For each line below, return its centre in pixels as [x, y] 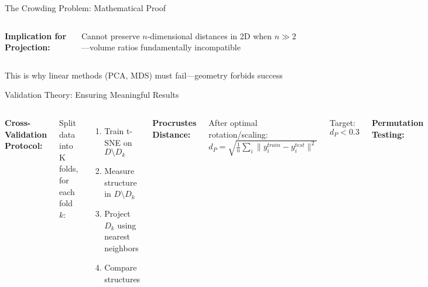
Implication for [36, 35]
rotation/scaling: [238, 134]
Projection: [28, 47]
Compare [121, 267]
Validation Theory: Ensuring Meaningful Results [92, 95]
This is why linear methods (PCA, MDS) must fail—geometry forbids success [144, 75]
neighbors [121, 247]
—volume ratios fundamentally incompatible [161, 47]
